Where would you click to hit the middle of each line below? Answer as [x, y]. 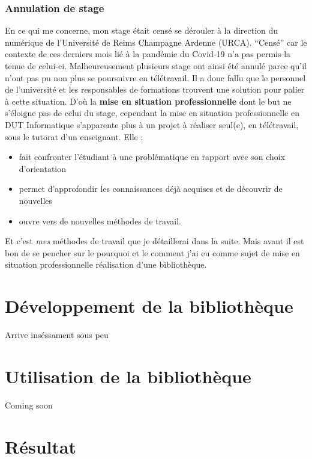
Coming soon [29, 405]
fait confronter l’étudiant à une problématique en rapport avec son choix [152, 157]
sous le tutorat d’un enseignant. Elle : [74, 136]
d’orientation [43, 168]
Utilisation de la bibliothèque [128, 376]
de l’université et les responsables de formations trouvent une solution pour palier [155, 89]
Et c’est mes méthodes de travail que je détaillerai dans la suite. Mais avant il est [154, 241]
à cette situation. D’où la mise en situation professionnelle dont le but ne [148, 101]
